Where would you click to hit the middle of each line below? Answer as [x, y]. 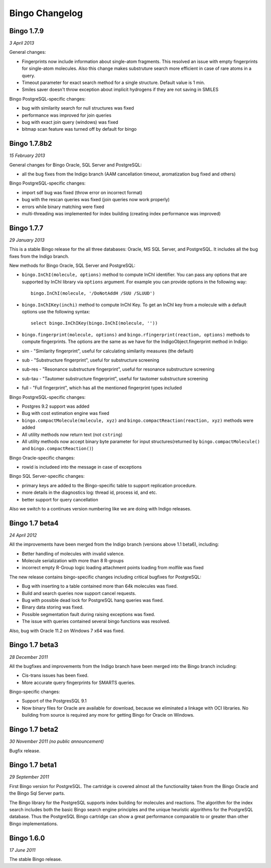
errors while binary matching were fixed [63, 207]
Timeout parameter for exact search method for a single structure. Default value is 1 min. [113, 82]
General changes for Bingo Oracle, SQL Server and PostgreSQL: [76, 165]
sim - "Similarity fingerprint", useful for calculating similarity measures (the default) [108, 351]
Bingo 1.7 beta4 [34, 523]
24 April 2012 [23, 535]
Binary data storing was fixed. [53, 607]
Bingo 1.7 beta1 [33, 765]
